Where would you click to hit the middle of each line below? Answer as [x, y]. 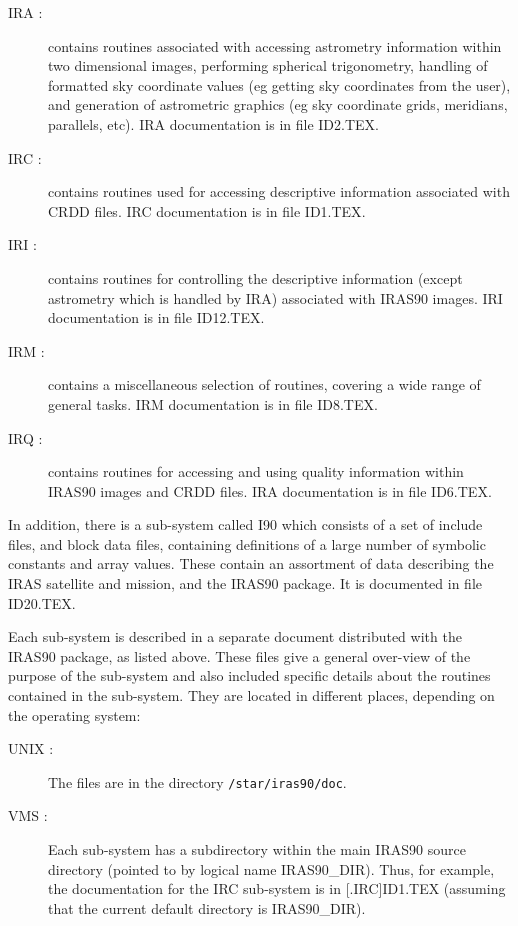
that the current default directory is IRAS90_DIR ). [207, 907]
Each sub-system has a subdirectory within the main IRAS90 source [257, 849]
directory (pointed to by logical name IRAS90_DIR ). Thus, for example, [271, 868]
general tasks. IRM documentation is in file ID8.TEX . [213, 403]
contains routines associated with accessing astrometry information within [275, 45]
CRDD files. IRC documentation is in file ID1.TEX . [207, 210]
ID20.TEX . [42, 602]
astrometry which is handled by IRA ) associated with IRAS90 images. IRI [275, 297]
